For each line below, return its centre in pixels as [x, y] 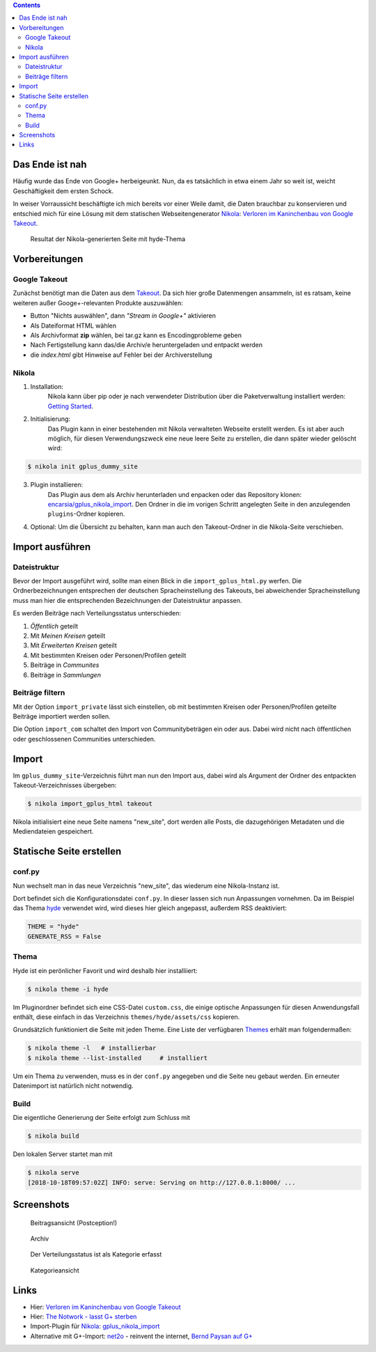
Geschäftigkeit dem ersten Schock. [63, 191]
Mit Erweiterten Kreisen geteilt [74, 645]
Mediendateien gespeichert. [53, 831]
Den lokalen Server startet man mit [63, 1154]
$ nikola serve [53, 1173]
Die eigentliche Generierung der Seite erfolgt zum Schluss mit [102, 1118]
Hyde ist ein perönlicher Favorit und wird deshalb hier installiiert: [105, 970]
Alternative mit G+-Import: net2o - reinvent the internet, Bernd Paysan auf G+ [142, 1336]
